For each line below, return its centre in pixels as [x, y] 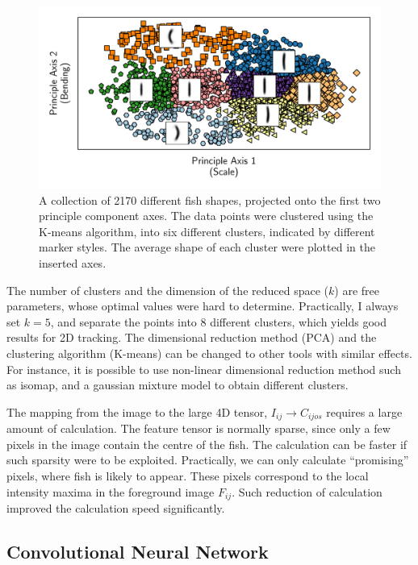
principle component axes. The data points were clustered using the [206, 216]
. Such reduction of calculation [307, 491]
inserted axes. [73, 263]
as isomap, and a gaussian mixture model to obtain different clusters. [178, 385]
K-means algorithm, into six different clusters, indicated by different [207, 231]
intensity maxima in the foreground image [111, 491]
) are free [357, 290]
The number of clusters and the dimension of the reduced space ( [168, 290]
